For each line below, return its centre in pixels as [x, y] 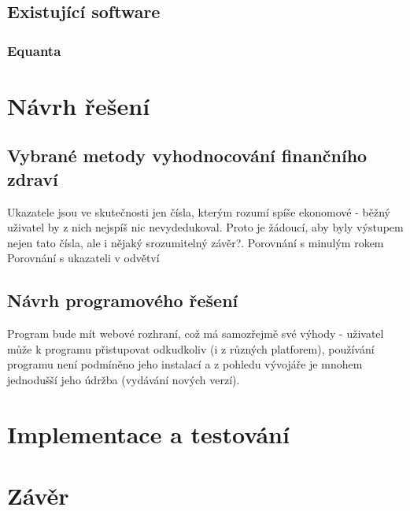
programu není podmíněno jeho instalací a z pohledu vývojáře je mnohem [185, 364]
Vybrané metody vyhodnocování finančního [187, 156]
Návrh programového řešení [123, 300]
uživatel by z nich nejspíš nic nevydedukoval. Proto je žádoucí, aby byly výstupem [205, 227]
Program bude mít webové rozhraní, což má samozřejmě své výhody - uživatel [196, 333]
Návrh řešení [79, 105]
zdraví [33, 178]
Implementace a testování [148, 433]
